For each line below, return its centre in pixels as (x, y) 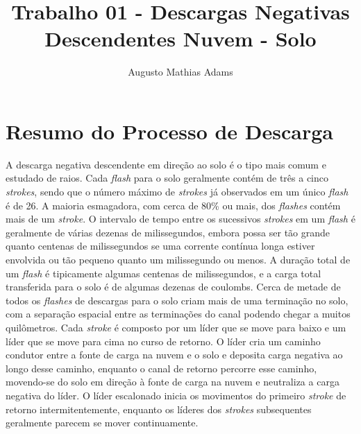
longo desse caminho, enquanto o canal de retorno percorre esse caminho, (161, 368)
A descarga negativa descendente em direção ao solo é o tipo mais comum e (166, 164)
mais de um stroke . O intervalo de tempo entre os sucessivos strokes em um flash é (180, 219)
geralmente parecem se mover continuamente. (102, 423)
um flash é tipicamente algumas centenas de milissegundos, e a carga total (163, 273)
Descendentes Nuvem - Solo (180, 38)
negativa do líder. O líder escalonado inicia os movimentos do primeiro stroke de (176, 395)
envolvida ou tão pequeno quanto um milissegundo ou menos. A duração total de (178, 259)
